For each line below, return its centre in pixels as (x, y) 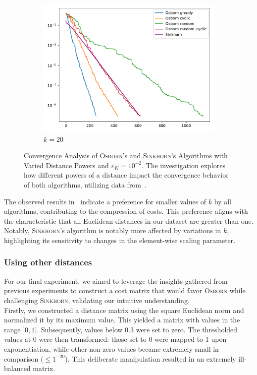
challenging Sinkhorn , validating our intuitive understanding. (97, 300)
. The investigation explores (183, 165)
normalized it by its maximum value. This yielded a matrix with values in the (122, 320)
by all (223, 201)
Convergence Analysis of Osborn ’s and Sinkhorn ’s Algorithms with (126, 156)
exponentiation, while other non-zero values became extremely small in (111, 348)
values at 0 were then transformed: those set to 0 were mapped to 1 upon (115, 339)
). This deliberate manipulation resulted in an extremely (151, 358)
